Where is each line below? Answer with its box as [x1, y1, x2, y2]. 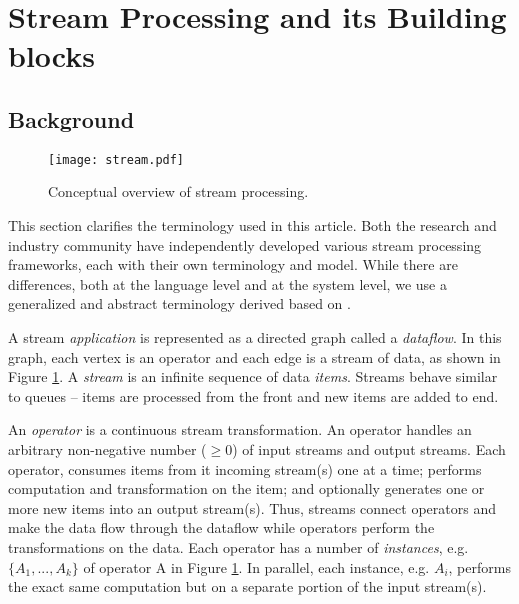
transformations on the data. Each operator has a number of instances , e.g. [8, 536, 469, 557]
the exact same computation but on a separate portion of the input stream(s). [8, 576, 487, 597]
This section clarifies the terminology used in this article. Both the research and [8, 215, 497, 236]
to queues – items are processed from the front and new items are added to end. [8, 385, 499, 406]
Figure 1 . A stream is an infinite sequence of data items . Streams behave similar [8, 366, 498, 387]
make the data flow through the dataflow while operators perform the [8, 517, 435, 538]
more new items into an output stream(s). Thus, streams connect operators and [8, 497, 496, 518]
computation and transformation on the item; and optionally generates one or [8, 478, 485, 499]
